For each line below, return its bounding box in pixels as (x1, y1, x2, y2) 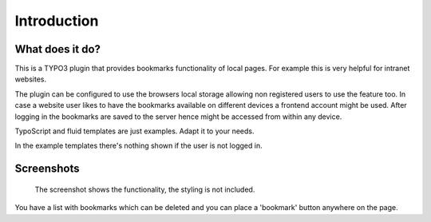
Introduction (14, 12, 99, 30)
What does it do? (14, 42, 101, 56)
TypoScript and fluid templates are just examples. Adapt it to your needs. (14, 126, 255, 136)
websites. (14, 74, 47, 84)
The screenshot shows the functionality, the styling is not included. (34, 184, 255, 194)
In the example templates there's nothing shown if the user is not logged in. (14, 141, 263, 151)
